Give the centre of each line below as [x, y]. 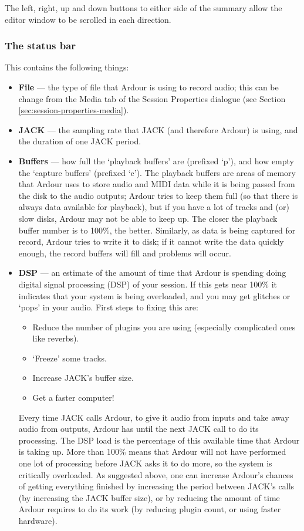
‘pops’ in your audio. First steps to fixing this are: [108, 307]
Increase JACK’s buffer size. [83, 378]
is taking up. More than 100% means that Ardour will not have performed [152, 451]
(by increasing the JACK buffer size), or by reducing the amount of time [149, 497]
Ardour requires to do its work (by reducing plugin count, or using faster [150, 509]
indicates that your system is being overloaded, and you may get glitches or [154, 295]
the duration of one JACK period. [80, 141]
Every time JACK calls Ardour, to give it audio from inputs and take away [154, 417]
